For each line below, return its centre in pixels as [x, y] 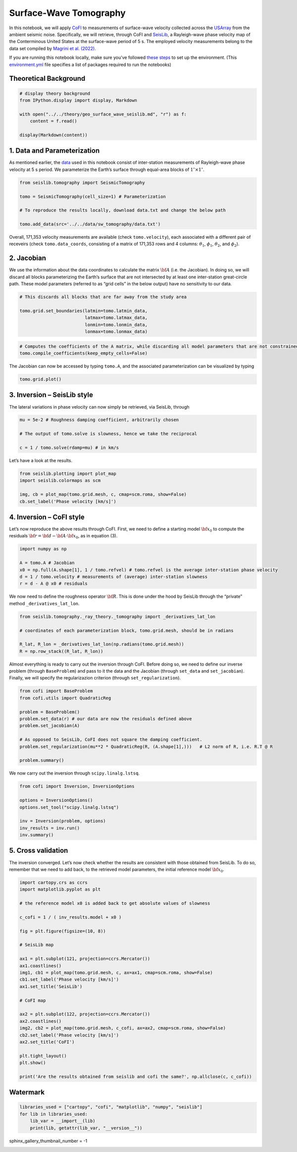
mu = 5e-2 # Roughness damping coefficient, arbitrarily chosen [99, 420]
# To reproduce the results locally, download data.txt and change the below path [123, 210]
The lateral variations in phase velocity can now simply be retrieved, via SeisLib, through [99, 407]
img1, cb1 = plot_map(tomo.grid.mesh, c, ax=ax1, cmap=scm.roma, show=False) [116, 973]
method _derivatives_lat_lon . [44, 603]
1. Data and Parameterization [54, 151]
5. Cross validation [39, 851]
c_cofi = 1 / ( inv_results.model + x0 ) [71, 917]
